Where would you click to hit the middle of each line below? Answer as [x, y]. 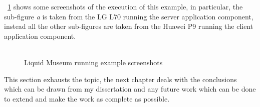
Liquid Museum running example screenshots [93, 62]
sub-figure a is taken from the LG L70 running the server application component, [129, 16]
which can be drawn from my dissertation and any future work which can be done [130, 89]
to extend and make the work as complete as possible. [87, 98]
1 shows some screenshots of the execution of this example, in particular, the [125, 6]
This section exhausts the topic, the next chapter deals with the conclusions [120, 79]
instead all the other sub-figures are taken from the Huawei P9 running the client [129, 26]
